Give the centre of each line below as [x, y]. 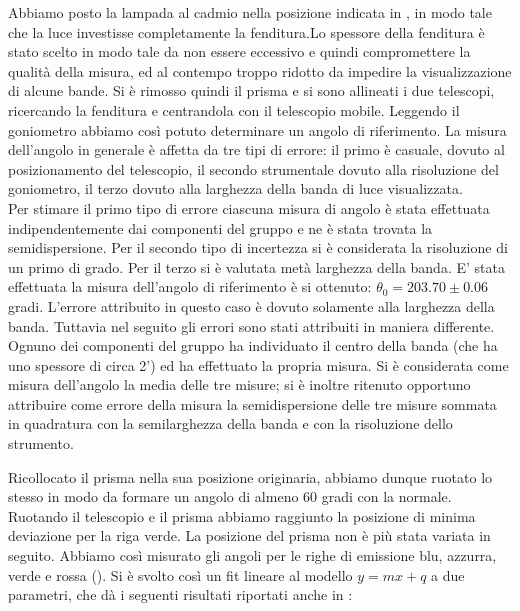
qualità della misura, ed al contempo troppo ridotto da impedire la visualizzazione [260, 70]
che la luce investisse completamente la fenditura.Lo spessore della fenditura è [246, 31]
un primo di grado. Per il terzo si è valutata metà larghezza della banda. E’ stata [256, 266]
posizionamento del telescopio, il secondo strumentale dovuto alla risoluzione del [253, 168]
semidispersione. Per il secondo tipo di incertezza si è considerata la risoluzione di [258, 247]
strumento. [41, 443]
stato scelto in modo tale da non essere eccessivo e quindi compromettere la [239, 51]
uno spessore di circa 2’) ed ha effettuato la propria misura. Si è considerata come [258, 364]
